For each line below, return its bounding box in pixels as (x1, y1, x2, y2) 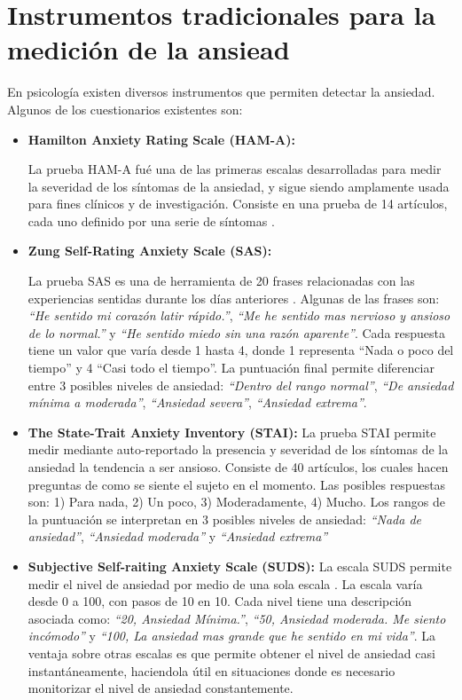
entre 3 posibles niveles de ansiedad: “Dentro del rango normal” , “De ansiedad (27, 375, 454, 394)
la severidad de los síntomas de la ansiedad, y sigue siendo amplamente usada (27, 177, 450, 195)
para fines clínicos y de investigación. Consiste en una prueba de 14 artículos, (27, 194, 448, 213)
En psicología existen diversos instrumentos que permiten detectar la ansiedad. (7, 83, 435, 101)
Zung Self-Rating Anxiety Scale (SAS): (27, 241, 272, 260)
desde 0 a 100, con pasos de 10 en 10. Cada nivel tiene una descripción (27, 592, 412, 610)
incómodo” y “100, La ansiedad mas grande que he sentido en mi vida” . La (27, 626, 435, 645)
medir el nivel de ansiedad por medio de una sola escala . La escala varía (27, 574, 423, 593)
